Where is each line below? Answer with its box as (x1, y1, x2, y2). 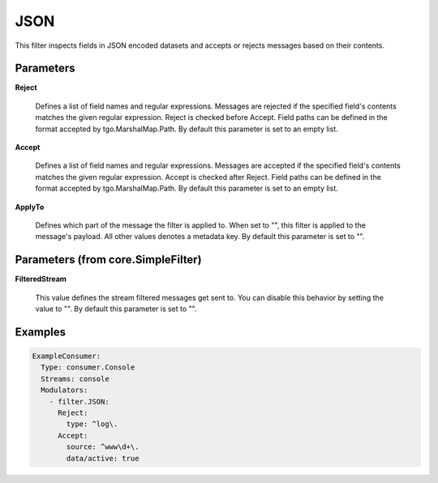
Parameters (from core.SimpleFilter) (15, 253, 202, 267)
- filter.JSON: (49, 397, 109, 406)
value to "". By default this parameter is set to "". (35, 304, 197, 314)
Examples (15, 325, 67, 339)
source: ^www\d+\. (66, 442, 140, 451)
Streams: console (41, 374, 109, 383)
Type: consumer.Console (41, 363, 135, 372)
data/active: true (66, 454, 140, 463)
